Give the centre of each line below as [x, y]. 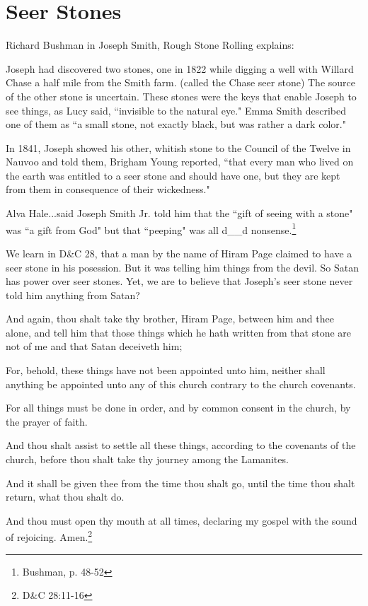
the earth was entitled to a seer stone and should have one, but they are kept [173, 175]
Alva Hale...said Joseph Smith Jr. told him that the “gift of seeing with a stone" [179, 213]
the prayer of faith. [47, 421]
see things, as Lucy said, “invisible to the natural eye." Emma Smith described [176, 110]
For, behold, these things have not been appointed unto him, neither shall [166, 370]
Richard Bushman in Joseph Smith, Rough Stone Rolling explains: [150, 45]
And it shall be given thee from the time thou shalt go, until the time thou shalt [180, 483]
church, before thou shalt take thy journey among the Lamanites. [147, 459]
